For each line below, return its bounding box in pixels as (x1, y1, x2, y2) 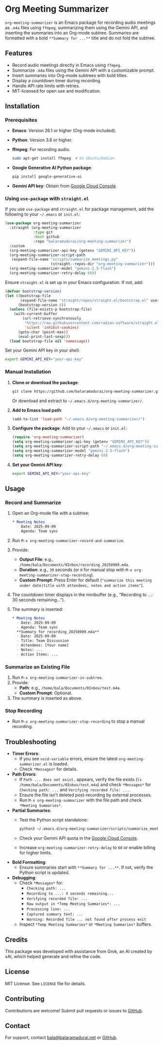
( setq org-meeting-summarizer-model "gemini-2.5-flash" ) (12, 448, 130, 453)
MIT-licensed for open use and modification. (12, 88, 101, 93)
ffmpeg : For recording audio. (12, 147, 70, 152)
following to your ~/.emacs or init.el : (5, 211, 80, 217)
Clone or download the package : (12, 379, 79, 385)
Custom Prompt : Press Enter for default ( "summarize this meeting (19, 577, 152, 583)
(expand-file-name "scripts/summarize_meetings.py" (11, 257, 118, 262)
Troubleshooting (5, 738, 57, 746)
